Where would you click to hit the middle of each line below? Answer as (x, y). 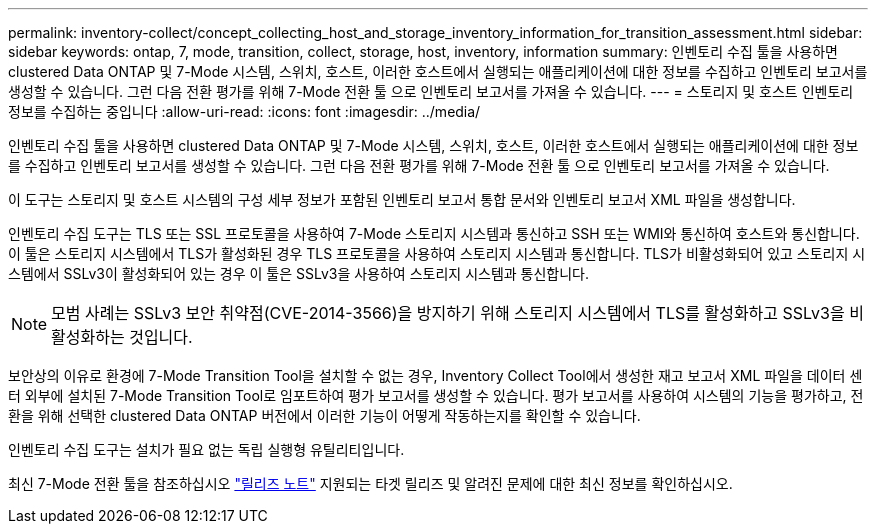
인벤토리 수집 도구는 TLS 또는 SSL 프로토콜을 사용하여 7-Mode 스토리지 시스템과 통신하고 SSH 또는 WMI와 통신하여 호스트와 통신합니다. (434, 233)
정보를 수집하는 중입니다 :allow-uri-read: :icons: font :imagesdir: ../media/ (244, 111)
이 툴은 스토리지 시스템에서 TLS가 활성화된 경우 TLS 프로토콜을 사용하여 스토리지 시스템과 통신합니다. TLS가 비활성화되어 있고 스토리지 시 (437, 253)
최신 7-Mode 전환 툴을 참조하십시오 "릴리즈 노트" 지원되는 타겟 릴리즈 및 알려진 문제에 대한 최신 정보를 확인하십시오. (370, 483)
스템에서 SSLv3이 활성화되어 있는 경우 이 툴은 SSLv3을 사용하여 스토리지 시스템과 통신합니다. (299, 273)
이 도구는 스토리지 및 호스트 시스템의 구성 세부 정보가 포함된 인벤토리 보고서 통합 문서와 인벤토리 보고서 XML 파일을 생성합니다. (402, 199)
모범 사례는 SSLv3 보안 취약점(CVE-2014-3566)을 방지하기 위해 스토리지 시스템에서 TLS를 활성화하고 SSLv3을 (448, 313)
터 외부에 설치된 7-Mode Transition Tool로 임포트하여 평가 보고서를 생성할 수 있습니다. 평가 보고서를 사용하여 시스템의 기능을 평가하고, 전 (436, 395)
